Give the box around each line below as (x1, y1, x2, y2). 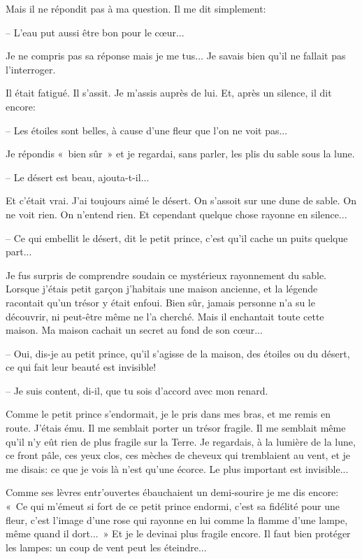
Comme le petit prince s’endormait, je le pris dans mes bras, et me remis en (6, 406, 331, 421)
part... (6, 244, 32, 259)
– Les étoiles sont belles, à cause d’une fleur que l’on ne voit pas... (6, 122, 288, 137)
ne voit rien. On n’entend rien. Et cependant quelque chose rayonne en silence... (6, 206, 347, 221)
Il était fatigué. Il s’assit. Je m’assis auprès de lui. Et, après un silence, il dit (6, 85, 332, 100)
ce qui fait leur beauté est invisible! (6, 360, 157, 374)
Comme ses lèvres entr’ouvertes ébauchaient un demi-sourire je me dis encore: (6, 485, 339, 500)
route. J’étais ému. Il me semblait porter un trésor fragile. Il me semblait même (6, 420, 346, 435)
